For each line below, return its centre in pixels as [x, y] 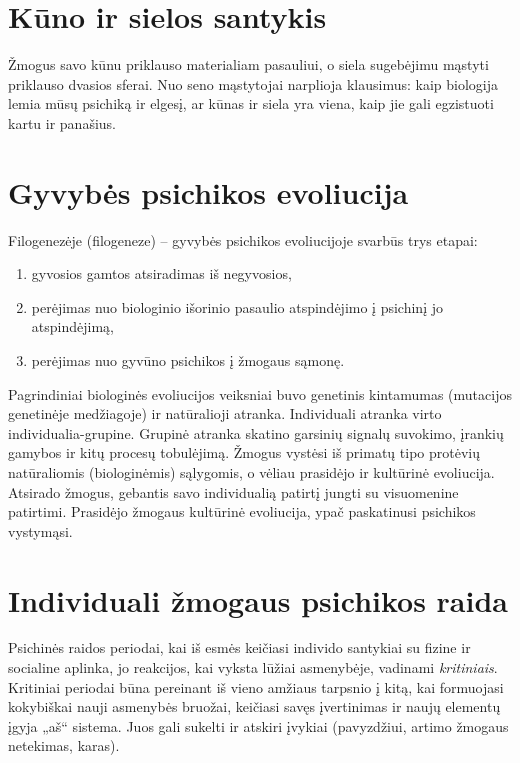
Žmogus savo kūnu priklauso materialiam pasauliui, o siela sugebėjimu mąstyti [248, 64]
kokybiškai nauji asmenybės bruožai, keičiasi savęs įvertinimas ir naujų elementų [254, 706]
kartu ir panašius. [62, 122]
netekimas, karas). [64, 745]
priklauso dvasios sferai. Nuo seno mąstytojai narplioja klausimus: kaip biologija [253, 83]
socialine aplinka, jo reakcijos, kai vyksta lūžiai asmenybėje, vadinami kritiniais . [253, 667]
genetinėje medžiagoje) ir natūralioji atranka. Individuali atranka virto [225, 413]
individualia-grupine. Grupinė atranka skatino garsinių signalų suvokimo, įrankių [256, 432]
